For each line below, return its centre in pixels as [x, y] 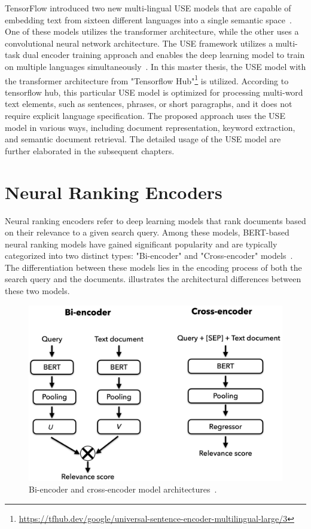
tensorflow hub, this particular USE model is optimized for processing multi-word [154, 92]
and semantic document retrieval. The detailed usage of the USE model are [143, 139]
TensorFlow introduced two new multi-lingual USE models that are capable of [148, 8]
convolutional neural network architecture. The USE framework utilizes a [139, 43]
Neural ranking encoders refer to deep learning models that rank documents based [155, 220]
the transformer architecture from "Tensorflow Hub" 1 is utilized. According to [147, 79]
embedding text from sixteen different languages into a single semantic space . [148, 19]
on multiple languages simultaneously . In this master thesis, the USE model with [155, 66]
